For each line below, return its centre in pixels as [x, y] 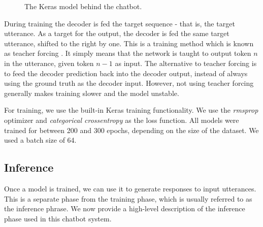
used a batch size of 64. [40, 140]
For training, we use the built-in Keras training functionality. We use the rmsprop [131, 110]
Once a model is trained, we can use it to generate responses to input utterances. [130, 188]
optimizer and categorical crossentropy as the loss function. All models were [122, 120]
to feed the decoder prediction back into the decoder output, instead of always [126, 73]
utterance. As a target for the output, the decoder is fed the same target [117, 33]
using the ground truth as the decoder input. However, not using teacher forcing [129, 83]
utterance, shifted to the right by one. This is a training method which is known [129, 43]
